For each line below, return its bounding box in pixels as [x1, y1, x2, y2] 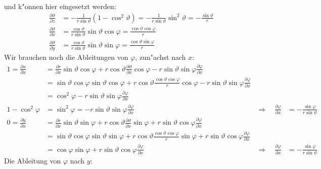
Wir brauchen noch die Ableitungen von [4, 51, 128, 62]
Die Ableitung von [4, 155, 61, 166]
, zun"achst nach [135, 51, 186, 62]
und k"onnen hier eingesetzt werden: [4, 1, 116, 11]
